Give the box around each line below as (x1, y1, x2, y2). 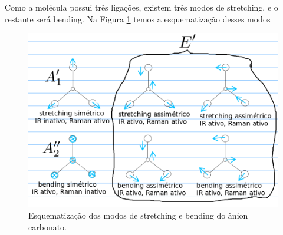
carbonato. (28, 220, 67, 233)
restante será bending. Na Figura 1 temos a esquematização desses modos (5, 12, 271, 25)
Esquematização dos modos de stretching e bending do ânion (28, 209, 248, 221)
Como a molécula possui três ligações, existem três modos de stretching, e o (5, 1, 278, 13)
